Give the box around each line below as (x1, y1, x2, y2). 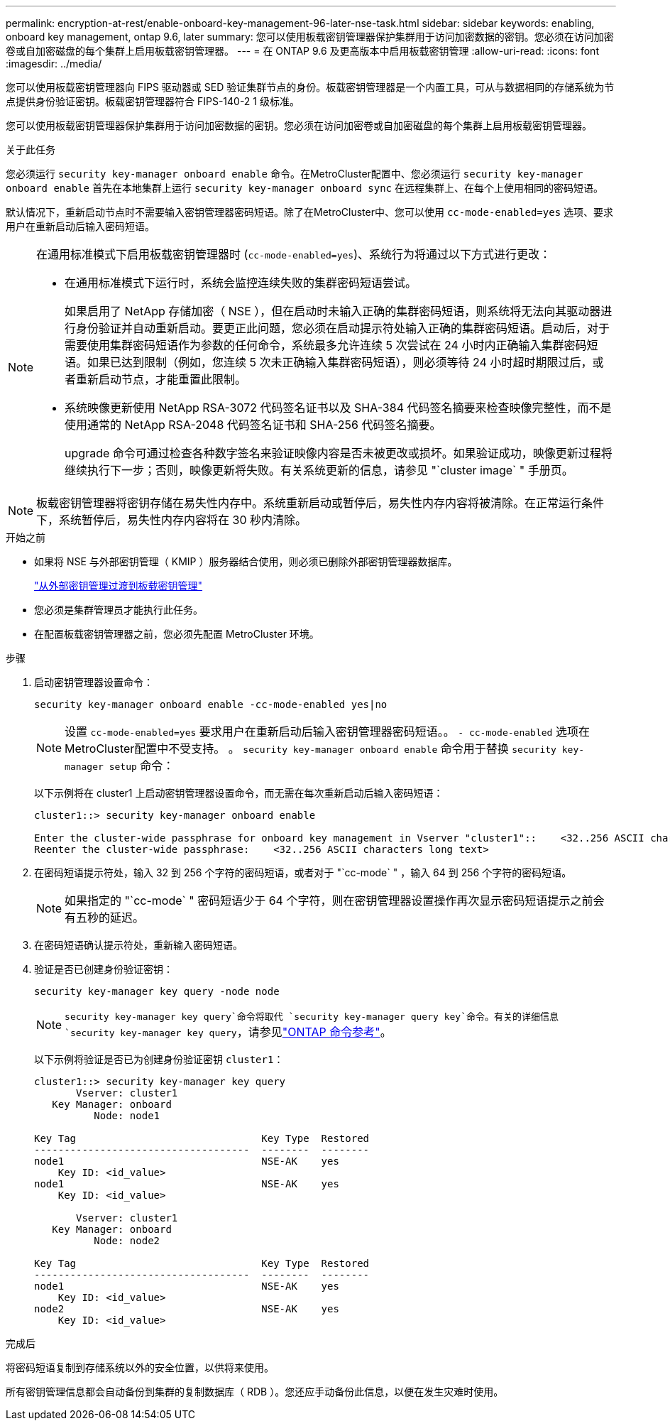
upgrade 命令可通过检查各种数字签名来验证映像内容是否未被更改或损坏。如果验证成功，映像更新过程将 (65, 446, 613, 460)
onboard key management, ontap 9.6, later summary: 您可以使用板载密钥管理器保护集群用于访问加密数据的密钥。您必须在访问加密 (6, 31, 614, 43)
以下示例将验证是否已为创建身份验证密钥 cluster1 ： (34, 1053, 284, 1065)
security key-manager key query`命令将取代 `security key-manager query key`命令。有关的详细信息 (65, 1011, 559, 1022)
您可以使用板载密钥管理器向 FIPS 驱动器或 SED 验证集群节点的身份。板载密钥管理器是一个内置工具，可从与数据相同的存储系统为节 (6, 81, 615, 93)
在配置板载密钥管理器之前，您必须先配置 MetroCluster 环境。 (34, 628, 319, 640)
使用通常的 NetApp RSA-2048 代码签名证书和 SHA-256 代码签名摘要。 (65, 418, 441, 432)
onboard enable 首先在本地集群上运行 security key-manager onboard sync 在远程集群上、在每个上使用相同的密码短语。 (6, 182, 603, 194)
